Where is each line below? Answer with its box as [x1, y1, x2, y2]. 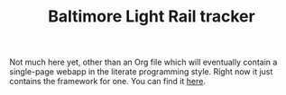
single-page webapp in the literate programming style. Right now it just [9, 66, 273, 77]
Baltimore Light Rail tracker [48, 6, 255, 27]
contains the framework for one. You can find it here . [9, 76, 206, 87]
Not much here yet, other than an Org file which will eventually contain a [9, 56, 278, 68]
